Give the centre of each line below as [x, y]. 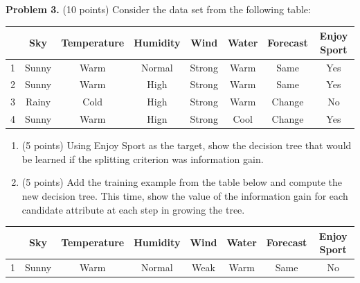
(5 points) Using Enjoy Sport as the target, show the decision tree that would [187, 145]
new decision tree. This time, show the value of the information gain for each [185, 195]
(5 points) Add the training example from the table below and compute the [182, 182]
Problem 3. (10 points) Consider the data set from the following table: [158, 9]
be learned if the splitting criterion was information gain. [143, 158]
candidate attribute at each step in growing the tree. [133, 209]
